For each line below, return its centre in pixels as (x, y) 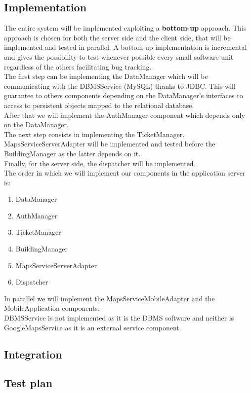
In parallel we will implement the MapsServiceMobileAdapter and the (109, 298)
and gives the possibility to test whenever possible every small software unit (119, 56)
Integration (33, 354)
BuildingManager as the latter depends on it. (72, 153)
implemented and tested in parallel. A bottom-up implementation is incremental (125, 47)
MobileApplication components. (52, 308)
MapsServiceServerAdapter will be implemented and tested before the (110, 144)
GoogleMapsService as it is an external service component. (93, 327)
